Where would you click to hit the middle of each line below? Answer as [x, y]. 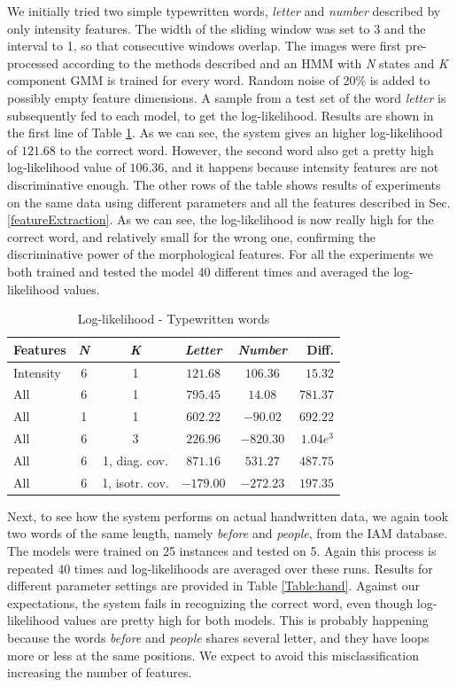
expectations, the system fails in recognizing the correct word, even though [210, 602]
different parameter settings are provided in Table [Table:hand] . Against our [214, 586]
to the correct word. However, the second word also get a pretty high [247, 149]
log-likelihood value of [66, 167]
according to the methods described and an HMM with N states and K [255, 62]
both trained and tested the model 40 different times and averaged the [198, 271]
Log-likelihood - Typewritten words [174, 319]
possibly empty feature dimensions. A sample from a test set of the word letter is [227, 97]
